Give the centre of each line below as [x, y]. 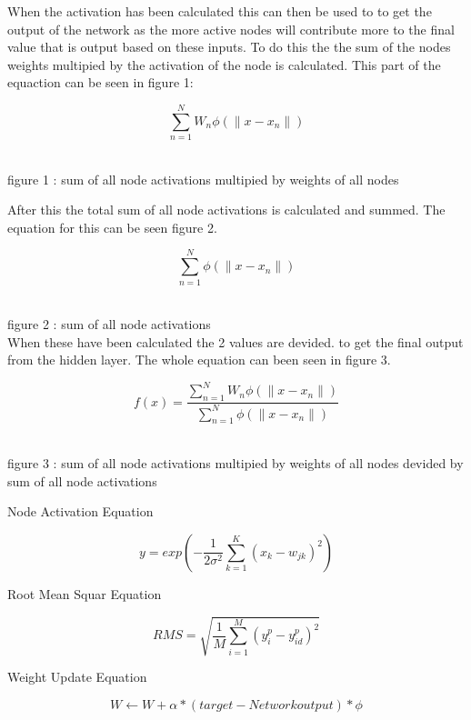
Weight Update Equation [77, 676]
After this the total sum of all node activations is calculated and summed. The [226, 210]
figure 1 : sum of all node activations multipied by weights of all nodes [203, 179]
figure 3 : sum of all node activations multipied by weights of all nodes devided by [235, 463]
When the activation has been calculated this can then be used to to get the [220, 11]
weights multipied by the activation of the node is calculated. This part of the [224, 64]
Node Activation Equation [80, 511]
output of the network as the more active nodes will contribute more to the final [231, 29]
